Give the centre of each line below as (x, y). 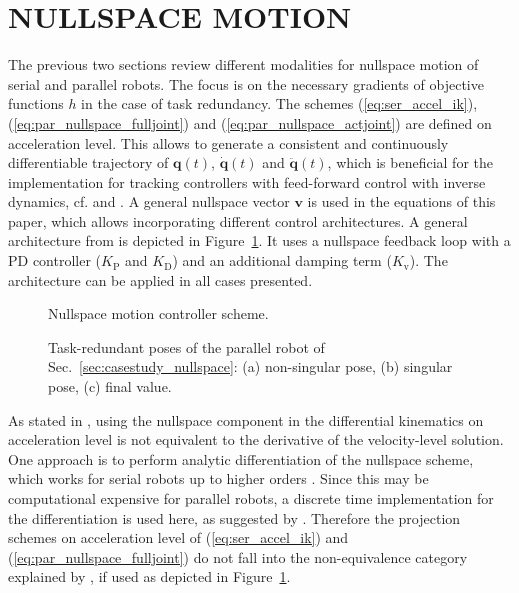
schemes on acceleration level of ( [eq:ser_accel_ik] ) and (178, 537)
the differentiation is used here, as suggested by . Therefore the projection (234, 517)
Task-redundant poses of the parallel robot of (186, 346)
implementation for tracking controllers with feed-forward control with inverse (247, 181)
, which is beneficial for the (410, 162)
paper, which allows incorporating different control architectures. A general (238, 220)
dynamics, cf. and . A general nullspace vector (149, 201)
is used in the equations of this (401, 201)
